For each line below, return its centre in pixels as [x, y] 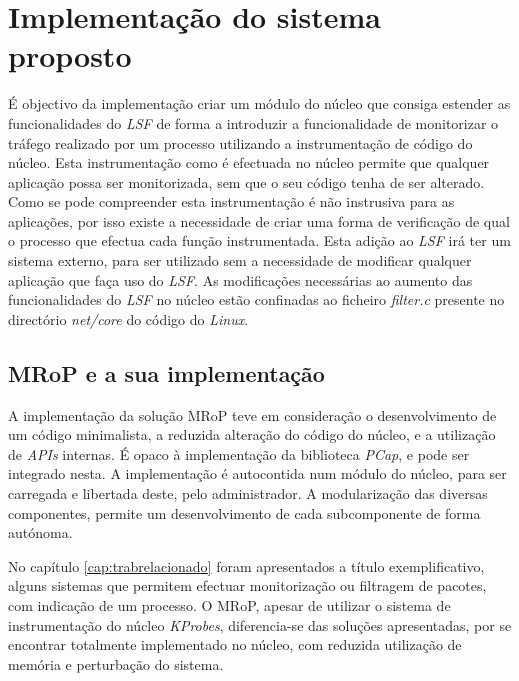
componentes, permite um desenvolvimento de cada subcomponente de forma [244, 512]
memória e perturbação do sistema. [116, 663]
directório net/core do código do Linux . [128, 318]
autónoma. [40, 532]
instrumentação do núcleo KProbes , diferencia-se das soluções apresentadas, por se [260, 624]
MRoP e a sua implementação [166, 372]
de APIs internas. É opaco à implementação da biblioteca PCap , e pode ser [239, 453]
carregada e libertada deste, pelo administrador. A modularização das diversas [248, 493]
